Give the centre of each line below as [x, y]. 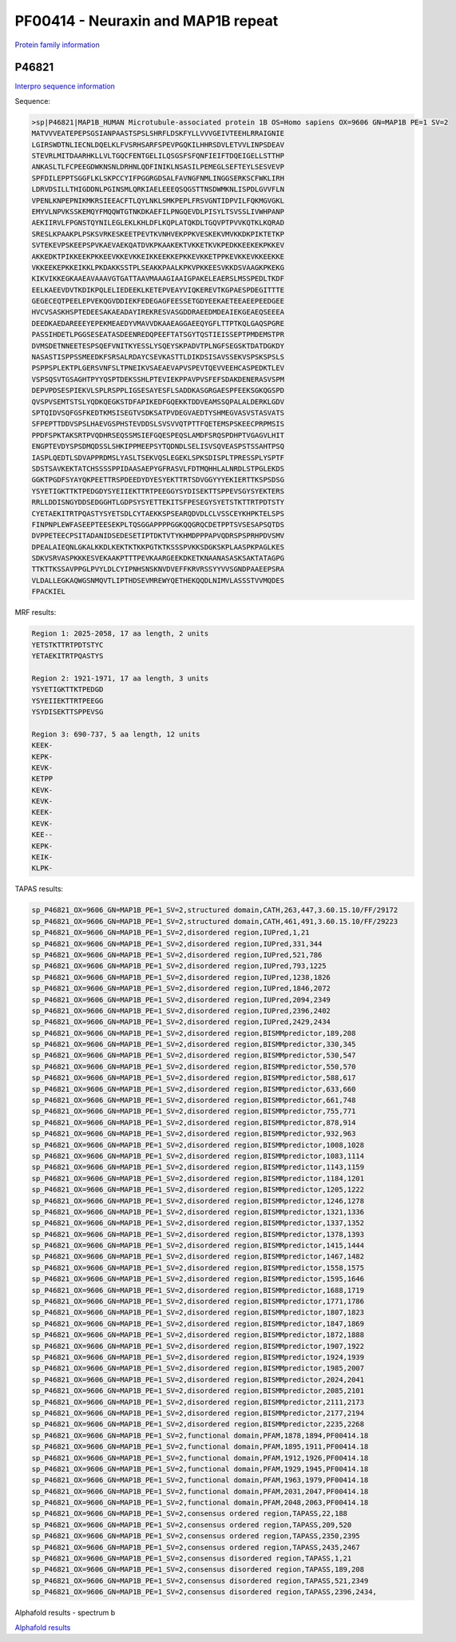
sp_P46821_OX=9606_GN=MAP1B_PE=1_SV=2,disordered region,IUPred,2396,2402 [181, 1011]
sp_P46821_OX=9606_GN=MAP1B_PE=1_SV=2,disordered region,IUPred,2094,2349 [181, 999]
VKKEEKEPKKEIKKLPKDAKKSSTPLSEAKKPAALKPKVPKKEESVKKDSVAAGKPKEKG [158, 267]
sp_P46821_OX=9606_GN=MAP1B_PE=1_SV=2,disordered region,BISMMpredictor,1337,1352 [198, 1223]
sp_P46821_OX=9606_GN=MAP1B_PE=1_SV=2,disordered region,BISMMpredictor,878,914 [194, 1122]
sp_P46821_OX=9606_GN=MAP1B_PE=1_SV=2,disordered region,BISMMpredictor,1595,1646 [198, 1279]
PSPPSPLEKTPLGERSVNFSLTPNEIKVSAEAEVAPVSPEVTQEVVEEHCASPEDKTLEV [158, 368]
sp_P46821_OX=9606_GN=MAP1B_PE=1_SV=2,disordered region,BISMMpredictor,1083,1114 [198, 1156]
